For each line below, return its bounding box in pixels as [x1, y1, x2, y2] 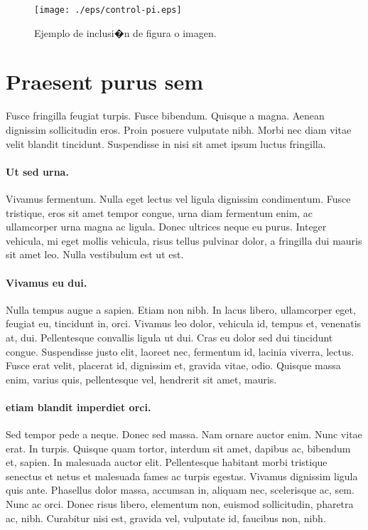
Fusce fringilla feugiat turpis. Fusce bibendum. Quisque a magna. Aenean [6, 108, 325, 123]
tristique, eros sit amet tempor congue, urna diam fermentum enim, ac [6, 205, 313, 220]
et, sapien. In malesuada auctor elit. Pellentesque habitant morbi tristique [6, 455, 328, 470]
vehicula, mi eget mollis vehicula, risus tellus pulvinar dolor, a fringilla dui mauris [6, 233, 362, 248]
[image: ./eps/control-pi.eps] [34, 5, 182, 15]
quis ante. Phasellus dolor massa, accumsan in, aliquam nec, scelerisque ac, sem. [6, 482, 355, 497]
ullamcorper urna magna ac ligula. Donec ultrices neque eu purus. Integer [6, 219, 327, 234]
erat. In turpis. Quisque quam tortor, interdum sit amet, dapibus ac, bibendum [6, 440, 351, 455]
